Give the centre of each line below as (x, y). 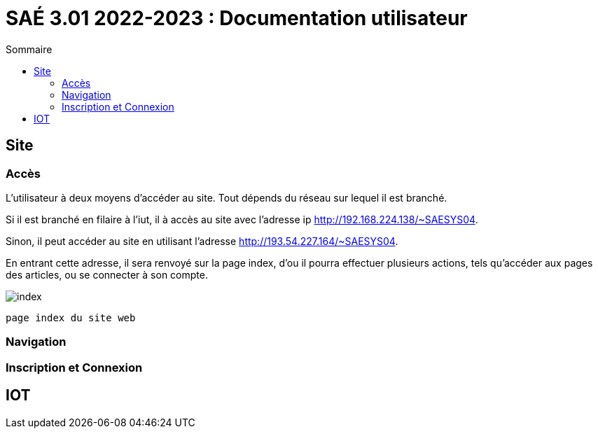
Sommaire (29, 49)
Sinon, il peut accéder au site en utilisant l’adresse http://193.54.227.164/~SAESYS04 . (202, 241)
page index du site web (71, 317)
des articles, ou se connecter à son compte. (107, 274)
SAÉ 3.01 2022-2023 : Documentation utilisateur (237, 18)
